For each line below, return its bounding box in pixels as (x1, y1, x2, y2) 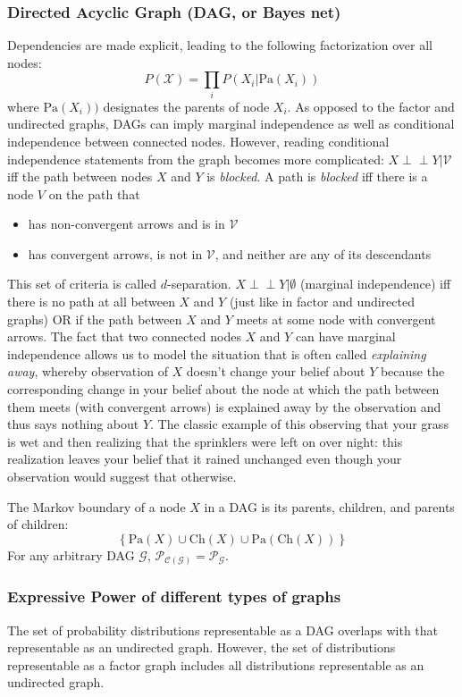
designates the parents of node (103, 97, 270, 115)
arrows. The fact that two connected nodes (7, 327, 241, 346)
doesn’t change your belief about (186, 362, 365, 381)
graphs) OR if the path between (7, 309, 182, 328)
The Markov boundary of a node (7, 497, 186, 516)
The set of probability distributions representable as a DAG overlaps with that (7, 620, 439, 639)
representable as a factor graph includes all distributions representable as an (7, 655, 424, 674)
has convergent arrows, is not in (28, 244, 203, 263)
